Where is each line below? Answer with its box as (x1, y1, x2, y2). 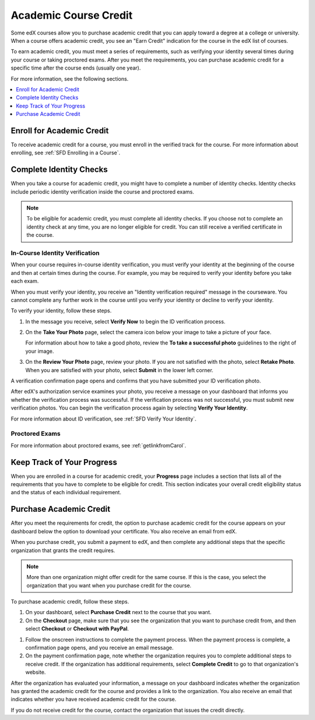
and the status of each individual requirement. (10, 489, 122, 496)
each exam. (10, 278, 39, 285)
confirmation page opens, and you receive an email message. (25, 644, 174, 652)
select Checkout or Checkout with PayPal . (25, 625, 129, 632)
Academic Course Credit (10, 9, 133, 22)
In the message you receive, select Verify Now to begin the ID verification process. (25, 318, 226, 325)
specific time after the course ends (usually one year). (10, 64, 141, 71)
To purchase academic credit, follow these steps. (10, 598, 129, 605)
